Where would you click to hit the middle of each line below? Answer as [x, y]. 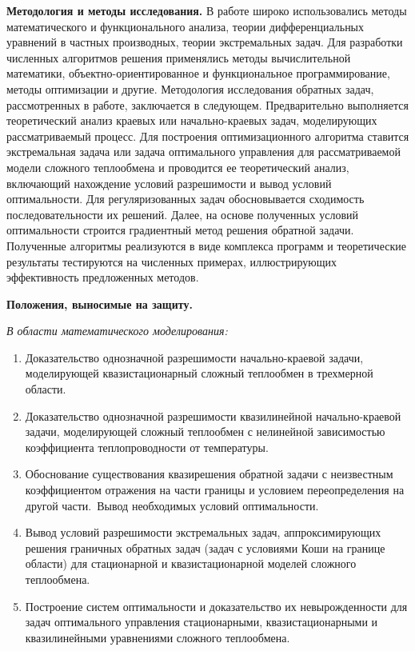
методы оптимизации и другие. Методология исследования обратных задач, [190, 88]
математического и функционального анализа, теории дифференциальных [186, 26]
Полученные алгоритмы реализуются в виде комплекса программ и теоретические [206, 245]
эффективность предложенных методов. [103, 277]
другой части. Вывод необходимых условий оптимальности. [172, 505]
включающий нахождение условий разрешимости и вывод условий [169, 183]
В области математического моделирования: [117, 331]
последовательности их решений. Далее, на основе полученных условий [182, 214]
